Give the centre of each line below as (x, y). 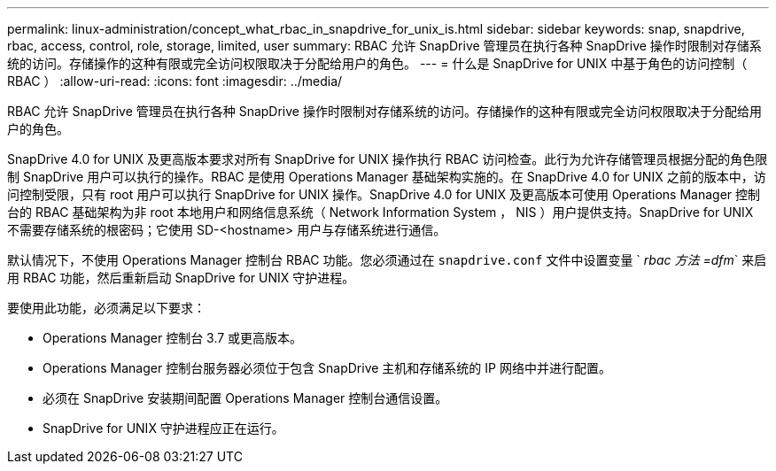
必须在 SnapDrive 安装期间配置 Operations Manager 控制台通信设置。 (245, 398)
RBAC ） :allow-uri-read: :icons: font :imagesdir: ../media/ (175, 81)
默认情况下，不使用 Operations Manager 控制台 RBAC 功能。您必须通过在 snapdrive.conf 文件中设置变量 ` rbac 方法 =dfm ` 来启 (387, 260)
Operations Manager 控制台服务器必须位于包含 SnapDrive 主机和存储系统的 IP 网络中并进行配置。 (327, 368)
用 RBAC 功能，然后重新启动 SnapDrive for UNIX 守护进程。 (181, 278)
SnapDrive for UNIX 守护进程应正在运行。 (163, 428)
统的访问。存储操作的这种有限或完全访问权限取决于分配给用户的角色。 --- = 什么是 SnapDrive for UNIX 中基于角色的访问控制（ (377, 63)
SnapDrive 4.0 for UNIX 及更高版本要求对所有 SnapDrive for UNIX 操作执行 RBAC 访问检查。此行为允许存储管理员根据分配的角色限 (388, 159)
